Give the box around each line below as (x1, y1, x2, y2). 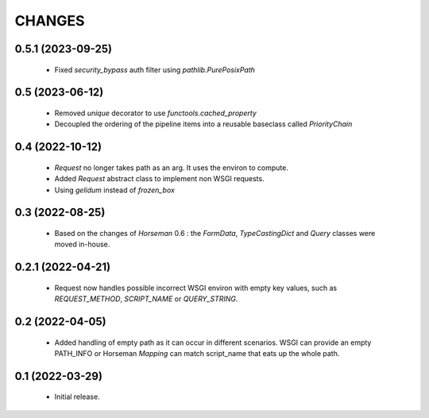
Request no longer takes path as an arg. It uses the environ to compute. (54, 163, 289, 172)
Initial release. (54, 392, 100, 401)
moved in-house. (54, 239, 110, 250)
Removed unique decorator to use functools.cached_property (54, 108, 257, 118)
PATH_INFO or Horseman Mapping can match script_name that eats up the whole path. (54, 348, 340, 358)
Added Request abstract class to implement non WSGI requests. (54, 174, 265, 184)
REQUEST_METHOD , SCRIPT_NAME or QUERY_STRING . (54, 294, 238, 304)
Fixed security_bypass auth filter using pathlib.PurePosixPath (54, 64, 256, 75)
